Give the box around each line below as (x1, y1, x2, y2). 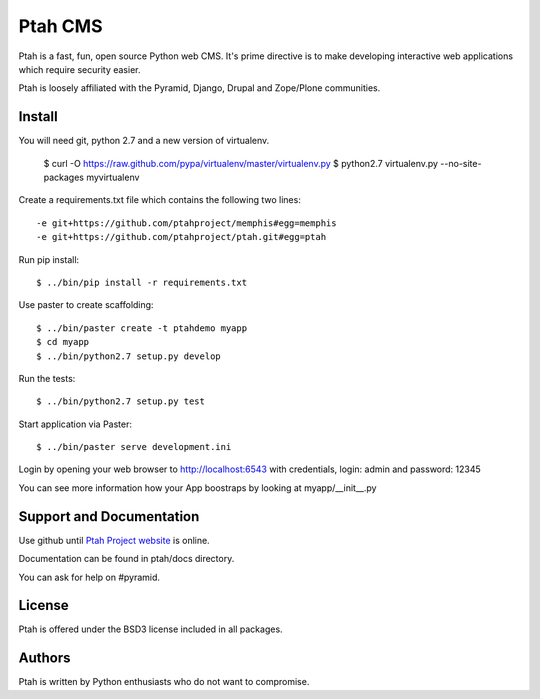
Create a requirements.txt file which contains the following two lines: (18, 194, 302, 206)
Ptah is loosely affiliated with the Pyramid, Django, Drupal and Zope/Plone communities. (18, 82, 381, 94)
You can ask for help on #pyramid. (18, 571, 160, 583)
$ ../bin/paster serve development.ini (36, 441, 232, 453)
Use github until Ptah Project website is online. (18, 534, 210, 546)
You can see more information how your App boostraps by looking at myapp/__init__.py (18, 481, 377, 494)
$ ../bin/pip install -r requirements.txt (36, 276, 248, 288)
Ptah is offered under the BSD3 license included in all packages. (18, 623, 284, 635)
